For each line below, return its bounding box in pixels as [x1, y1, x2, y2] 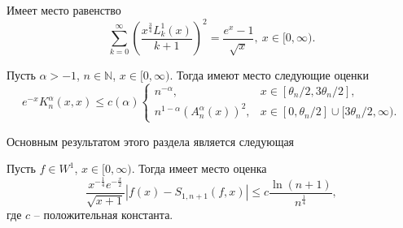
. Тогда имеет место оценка [131, 160, 267, 177]
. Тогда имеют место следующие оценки [169, 67, 369, 84]
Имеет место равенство [7, 2, 121, 18]
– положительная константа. [33, 206, 173, 223]
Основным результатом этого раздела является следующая [7, 132, 295, 149]
